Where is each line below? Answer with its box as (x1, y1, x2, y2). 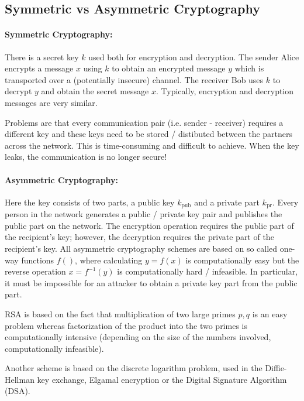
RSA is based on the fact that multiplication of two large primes (5, 307, 236, 320)
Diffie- (265, 362, 287, 374)
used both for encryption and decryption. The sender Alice (88, 50, 299, 63)
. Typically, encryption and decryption (156, 85, 294, 97)
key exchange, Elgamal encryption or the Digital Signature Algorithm (37, 373, 287, 385)
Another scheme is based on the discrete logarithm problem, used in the (5, 362, 262, 374)
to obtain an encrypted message (112, 62, 226, 74)
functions (21, 253, 54, 266)
